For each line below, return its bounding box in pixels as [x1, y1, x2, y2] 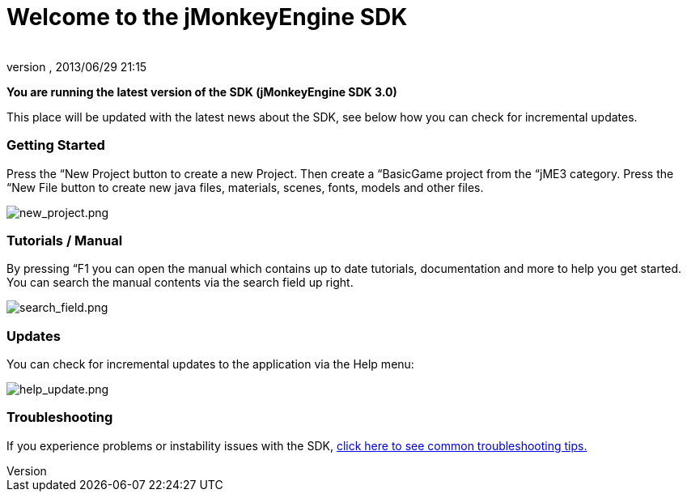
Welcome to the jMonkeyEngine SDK [6, 3, 408, 31]
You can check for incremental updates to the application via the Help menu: [6, 357, 414, 371]
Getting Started [6, 137, 105, 154]
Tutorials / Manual [6, 232, 123, 249]
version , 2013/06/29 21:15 [6, 59, 147, 74]
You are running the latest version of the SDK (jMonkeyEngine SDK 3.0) [6, 84, 397, 99]
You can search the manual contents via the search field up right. [6, 275, 354, 290]
